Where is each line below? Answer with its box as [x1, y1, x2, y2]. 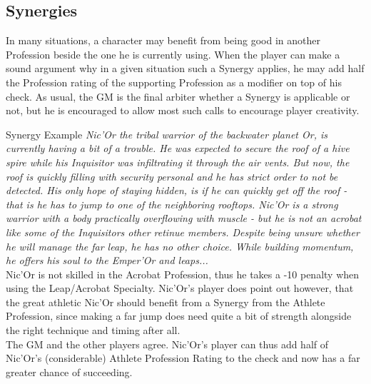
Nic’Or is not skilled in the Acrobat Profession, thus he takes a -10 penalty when [6, 266, 360, 281]
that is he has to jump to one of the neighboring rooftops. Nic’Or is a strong [6, 196, 338, 211]
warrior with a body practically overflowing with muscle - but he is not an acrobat [6, 211, 362, 226]
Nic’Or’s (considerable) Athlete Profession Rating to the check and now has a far [6, 350, 360, 365]
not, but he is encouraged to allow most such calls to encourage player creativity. [6, 103, 360, 118]
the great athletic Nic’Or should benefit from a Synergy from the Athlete [6, 294, 325, 309]
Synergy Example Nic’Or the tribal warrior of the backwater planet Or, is [6, 126, 327, 141]
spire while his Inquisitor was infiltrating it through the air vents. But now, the [6, 154, 350, 169]
